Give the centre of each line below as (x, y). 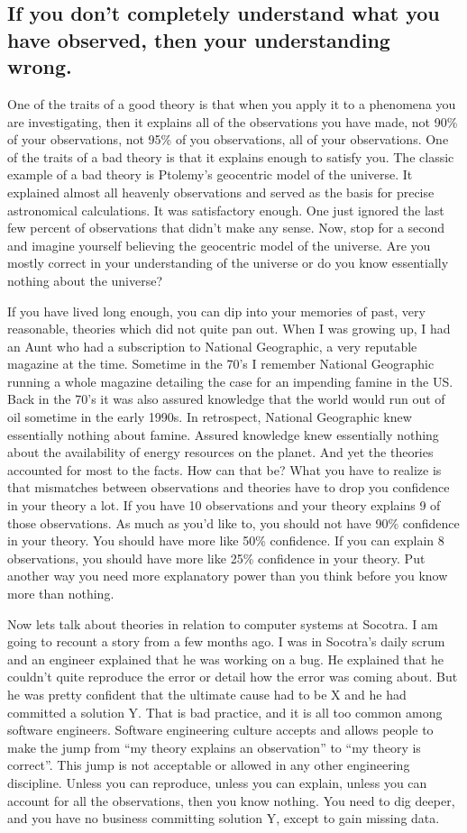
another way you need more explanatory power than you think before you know (228, 576)
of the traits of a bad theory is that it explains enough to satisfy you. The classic (231, 156)
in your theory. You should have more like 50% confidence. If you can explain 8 (226, 540)
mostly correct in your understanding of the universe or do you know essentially (228, 263)
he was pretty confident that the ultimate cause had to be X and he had (207, 694)
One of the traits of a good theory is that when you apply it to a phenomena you (232, 103)
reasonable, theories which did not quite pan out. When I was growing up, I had (229, 329)
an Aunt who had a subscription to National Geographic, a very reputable (212, 346)
